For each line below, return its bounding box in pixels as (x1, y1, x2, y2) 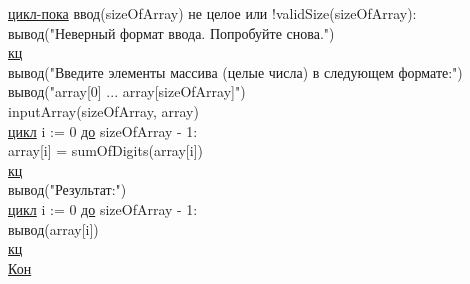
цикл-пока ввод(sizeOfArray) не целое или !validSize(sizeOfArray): (8, 3, 417, 23)
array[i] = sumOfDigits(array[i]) (8, 140, 203, 161)
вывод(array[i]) (8, 218, 99, 239)
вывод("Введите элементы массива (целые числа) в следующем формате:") (8, 61, 463, 82)
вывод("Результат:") (8, 179, 127, 200)
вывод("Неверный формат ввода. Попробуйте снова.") (8, 22, 335, 43)
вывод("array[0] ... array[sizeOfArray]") (8, 81, 246, 102)
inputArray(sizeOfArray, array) (8, 100, 199, 121)
